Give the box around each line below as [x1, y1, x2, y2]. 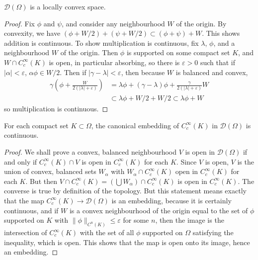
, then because [121, 67, 165, 77]
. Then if [60, 67, 86, 77]
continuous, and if [4, 205, 59, 215]
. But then [25, 175, 57, 186]
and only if [4, 156, 37, 167]
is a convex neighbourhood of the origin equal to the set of [69, 205, 248, 215]
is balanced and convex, [175, 67, 248, 77]
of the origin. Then [60, 47, 118, 58]
